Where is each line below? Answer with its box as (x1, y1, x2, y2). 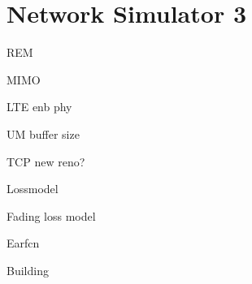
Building (7, 261, 49, 278)
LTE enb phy (7, 98, 72, 115)
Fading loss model (7, 207, 96, 224)
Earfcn (7, 235, 40, 252)
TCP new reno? (7, 153, 85, 170)
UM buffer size (7, 125, 80, 142)
